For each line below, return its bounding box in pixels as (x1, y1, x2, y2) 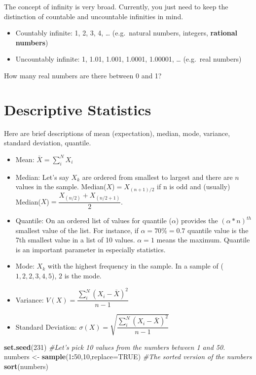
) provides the (176, 215, 218, 225)
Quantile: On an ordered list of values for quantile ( (15, 215, 172, 225)
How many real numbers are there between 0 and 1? (4, 70, 162, 80)
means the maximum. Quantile (156, 235, 250, 245)
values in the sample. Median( (15, 181, 107, 192)
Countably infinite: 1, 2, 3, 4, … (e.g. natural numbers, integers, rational (15, 28, 237, 38)
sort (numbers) (4, 361, 49, 371)
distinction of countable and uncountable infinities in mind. (4, 11, 183, 21)
